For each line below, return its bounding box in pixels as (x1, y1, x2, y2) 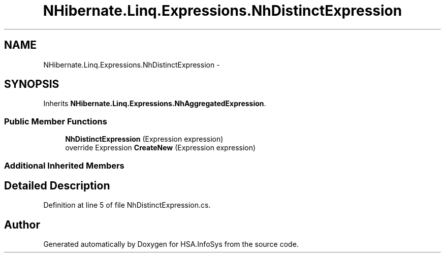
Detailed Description (4, 179, 110, 192)
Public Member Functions (4, 116, 107, 126)
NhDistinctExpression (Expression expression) (65, 135, 224, 144)
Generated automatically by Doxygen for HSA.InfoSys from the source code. (43, 240, 299, 249)
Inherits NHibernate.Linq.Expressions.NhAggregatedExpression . (43, 99, 266, 108)
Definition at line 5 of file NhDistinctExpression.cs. (43, 201, 211, 210)
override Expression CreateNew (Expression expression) (65, 143, 256, 152)
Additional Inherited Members (4, 160, 124, 171)
